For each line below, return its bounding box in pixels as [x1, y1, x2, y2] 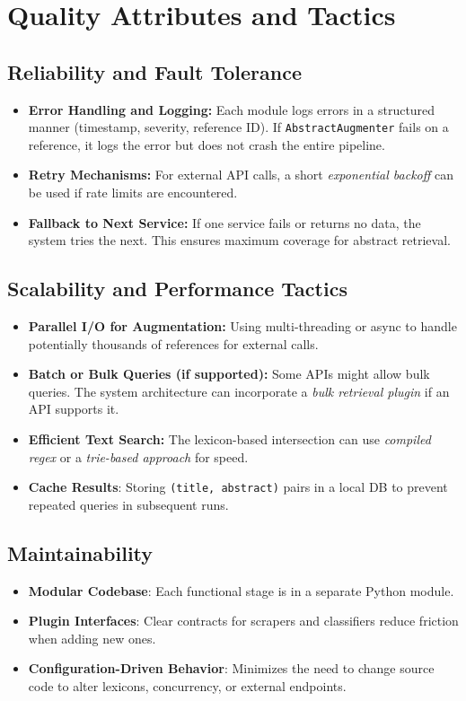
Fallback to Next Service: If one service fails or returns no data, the [28, 213, 421, 232]
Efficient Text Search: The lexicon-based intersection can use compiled [28, 429, 431, 448]
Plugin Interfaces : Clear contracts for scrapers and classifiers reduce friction [28, 611, 459, 630]
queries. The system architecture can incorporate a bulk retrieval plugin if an [28, 381, 450, 400]
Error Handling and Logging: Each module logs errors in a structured [28, 100, 435, 118]
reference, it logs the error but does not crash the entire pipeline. [28, 135, 385, 153]
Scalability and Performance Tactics [7, 275, 347, 302]
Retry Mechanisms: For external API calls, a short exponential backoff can [28, 165, 454, 184]
